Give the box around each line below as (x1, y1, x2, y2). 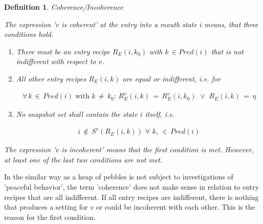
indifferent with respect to (16, 56, 96, 67)
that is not (211, 46, 244, 56)
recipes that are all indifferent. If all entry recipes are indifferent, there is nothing (4, 191, 259, 202)
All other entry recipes (16, 73, 86, 84)
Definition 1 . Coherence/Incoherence (4, 2, 123, 12)
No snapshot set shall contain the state (16, 109, 138, 119)
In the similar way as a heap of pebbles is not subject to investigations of (4, 171, 233, 182)
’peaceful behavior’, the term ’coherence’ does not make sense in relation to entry (4, 181, 259, 192)
